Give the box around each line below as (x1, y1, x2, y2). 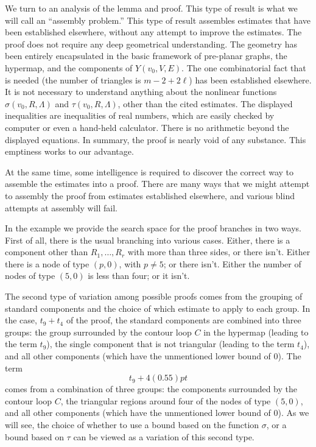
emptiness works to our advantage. (5, 145, 134, 158)
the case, (5, 314, 37, 326)
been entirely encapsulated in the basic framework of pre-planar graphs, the (5, 49, 287, 62)
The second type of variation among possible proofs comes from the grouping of (5, 290, 303, 303)
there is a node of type (5, 257, 90, 270)
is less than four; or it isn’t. (88, 269, 190, 282)
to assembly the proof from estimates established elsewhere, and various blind (5, 189, 295, 202)
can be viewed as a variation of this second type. (73, 430, 255, 443)
